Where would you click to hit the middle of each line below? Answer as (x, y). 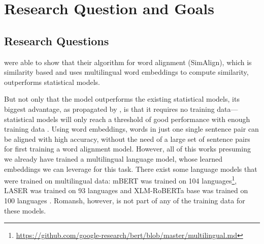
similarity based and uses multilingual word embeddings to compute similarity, (126, 72)
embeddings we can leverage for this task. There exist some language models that (131, 169)
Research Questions (57, 40)
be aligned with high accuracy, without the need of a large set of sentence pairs (127, 139)
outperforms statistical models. (52, 82)
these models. (25, 210)
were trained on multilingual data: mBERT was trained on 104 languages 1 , (121, 180)
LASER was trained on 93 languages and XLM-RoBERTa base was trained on (126, 190)
